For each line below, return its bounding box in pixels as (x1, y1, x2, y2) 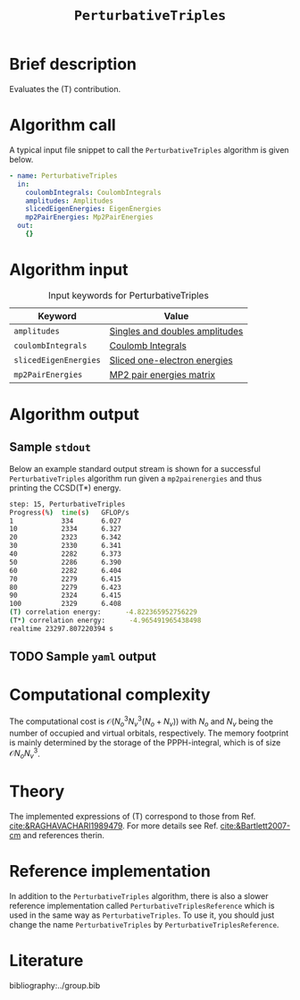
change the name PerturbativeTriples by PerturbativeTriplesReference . (9, 919, 279, 929)
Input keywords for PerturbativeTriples (47, 289, 210, 301)
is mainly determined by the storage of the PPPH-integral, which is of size (9, 736, 281, 748)
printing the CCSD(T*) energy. (9, 482, 122, 493)
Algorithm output (9, 405, 140, 424)
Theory (9, 781, 65, 802)
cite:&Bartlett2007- (220, 820, 291, 831)
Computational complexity (9, 685, 212, 705)
